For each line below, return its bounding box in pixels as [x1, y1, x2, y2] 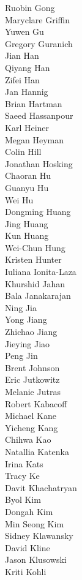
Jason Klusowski [5, 553, 67, 566]
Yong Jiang [5, 313, 47, 326]
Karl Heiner [5, 121, 50, 134]
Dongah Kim [5, 505, 53, 518]
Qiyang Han [5, 61, 50, 73]
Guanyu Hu [5, 181, 49, 194]
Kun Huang [5, 229, 49, 242]
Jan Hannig [5, 85, 48, 98]
